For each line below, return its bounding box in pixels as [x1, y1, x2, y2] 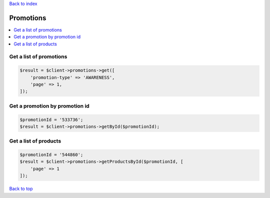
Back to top [9, 185, 33, 192]
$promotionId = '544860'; [19, 152, 83, 157]
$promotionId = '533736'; [19, 116, 83, 122]
